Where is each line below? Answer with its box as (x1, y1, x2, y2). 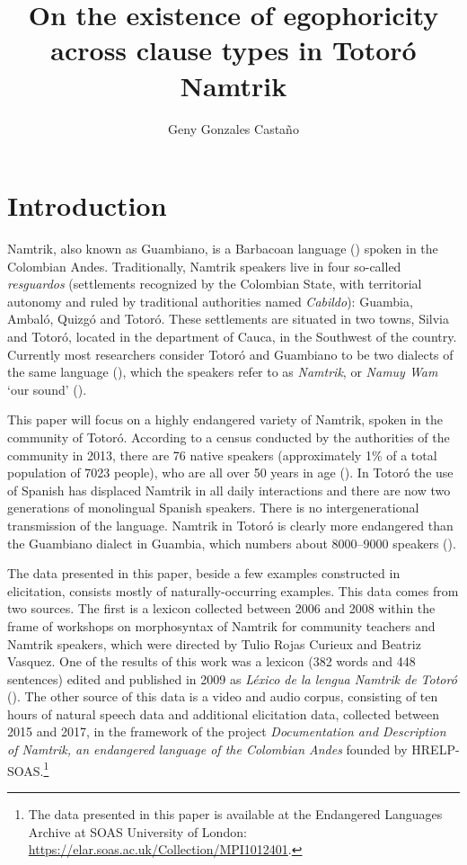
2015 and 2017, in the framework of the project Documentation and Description (7, 722, 446, 741)
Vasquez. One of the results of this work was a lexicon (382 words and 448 (7, 652, 416, 671)
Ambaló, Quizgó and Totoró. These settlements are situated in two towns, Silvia (7, 309, 449, 328)
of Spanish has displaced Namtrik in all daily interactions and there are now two (7, 480, 451, 499)
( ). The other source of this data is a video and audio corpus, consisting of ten (7, 687, 438, 706)
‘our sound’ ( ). (7, 379, 87, 398)
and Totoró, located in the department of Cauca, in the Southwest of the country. (7, 327, 457, 345)
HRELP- (411, 740, 460, 759)
